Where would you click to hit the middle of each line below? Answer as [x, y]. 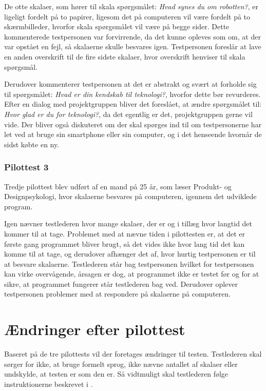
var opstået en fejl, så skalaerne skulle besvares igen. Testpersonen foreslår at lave [133, 46]
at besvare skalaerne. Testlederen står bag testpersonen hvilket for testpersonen [129, 263]
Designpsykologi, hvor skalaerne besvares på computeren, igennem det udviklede [130, 196]
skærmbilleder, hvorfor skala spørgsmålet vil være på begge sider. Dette [117, 26]
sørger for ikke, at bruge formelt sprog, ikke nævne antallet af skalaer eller [121, 364]
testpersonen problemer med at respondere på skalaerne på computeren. [118, 294]
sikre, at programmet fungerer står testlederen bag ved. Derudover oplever [121, 284]
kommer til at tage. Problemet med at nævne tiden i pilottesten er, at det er [125, 233]
